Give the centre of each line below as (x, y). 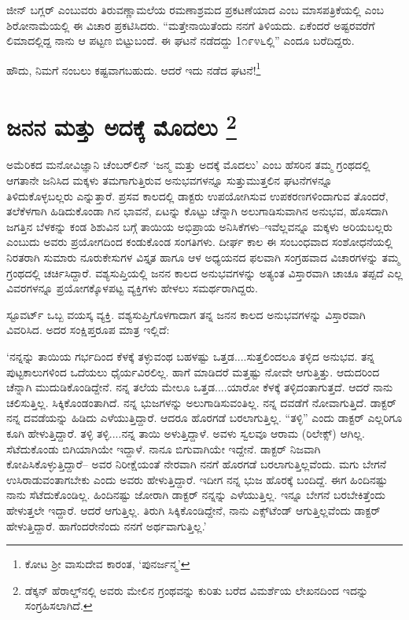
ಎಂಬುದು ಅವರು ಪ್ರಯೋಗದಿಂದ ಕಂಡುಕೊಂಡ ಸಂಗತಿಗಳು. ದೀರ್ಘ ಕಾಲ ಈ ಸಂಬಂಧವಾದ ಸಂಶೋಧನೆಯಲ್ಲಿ (200, 242)
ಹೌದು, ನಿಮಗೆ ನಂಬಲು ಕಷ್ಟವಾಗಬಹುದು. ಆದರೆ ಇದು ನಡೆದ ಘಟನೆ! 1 (134, 68)
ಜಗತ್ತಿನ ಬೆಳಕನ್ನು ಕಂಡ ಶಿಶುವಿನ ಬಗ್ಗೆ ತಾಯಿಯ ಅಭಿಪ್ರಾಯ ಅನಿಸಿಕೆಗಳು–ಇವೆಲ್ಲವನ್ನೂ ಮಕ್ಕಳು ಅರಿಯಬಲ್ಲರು (200, 226)
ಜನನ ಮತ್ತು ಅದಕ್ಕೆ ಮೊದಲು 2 (122, 125)
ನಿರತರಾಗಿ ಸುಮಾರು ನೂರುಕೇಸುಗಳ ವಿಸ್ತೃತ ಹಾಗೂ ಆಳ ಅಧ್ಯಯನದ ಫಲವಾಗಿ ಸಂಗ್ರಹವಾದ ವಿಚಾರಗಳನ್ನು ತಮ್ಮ (203, 257)
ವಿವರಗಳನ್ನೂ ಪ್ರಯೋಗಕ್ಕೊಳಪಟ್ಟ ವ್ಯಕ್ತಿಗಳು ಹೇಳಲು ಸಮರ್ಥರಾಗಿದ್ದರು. (132, 288)
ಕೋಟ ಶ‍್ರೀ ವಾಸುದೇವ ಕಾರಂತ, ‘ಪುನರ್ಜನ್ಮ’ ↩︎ (107, 564)
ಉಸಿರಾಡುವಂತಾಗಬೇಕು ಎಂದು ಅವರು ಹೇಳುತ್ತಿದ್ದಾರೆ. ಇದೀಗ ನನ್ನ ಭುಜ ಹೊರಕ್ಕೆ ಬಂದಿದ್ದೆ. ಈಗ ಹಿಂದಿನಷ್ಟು (197, 479)
